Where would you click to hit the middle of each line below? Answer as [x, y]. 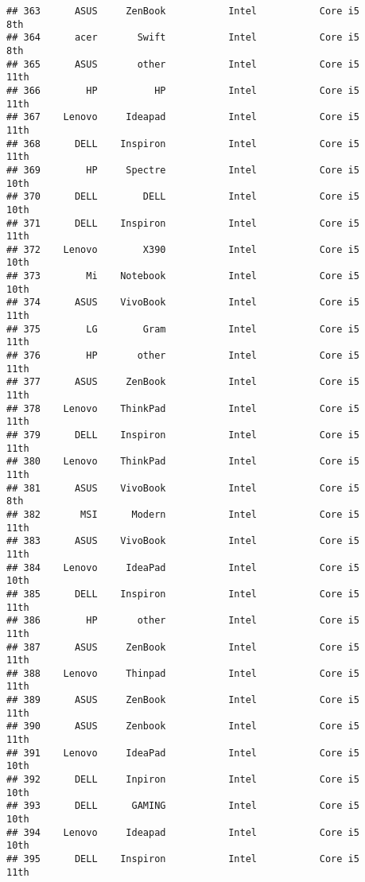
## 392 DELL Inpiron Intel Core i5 [183, 780]
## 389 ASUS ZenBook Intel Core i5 [183, 700]
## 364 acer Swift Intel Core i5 [183, 38]
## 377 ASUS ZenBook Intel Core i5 [183, 382]
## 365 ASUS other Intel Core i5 [183, 64]
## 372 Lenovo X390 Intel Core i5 [183, 249]
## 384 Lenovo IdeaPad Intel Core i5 [183, 567]
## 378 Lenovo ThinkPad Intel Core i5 [183, 408]
